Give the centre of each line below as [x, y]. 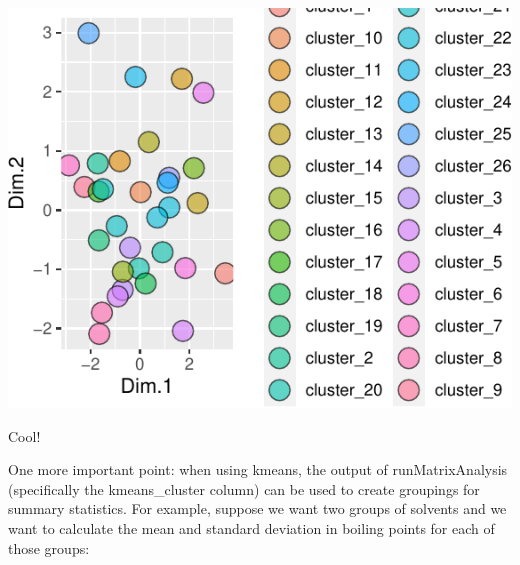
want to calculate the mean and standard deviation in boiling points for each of [251, 527]
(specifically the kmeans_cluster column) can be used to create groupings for [244, 488]
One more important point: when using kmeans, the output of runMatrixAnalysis [258, 469]
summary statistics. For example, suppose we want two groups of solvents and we [257, 508]
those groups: [49, 547]
